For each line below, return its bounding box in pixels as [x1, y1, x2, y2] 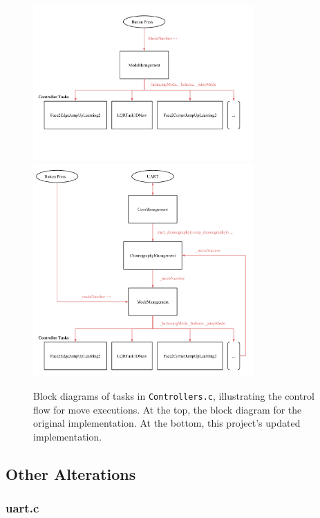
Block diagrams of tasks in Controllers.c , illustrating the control [33, 389, 314, 403]
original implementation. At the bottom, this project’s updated [33, 416, 301, 430]
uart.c [6, 499, 39, 517]
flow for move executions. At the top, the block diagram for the [33, 402, 302, 416]
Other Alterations [6, 463, 136, 484]
